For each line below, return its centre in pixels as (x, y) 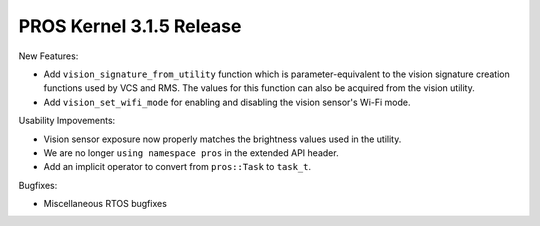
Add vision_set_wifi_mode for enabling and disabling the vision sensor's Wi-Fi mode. (227, 102)
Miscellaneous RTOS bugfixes (105, 204)
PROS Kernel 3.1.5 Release (130, 26)
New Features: (48, 56)
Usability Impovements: (67, 121)
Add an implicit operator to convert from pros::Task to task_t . (177, 167)
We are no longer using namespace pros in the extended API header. (191, 152)
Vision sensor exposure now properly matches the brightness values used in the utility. (222, 139)
